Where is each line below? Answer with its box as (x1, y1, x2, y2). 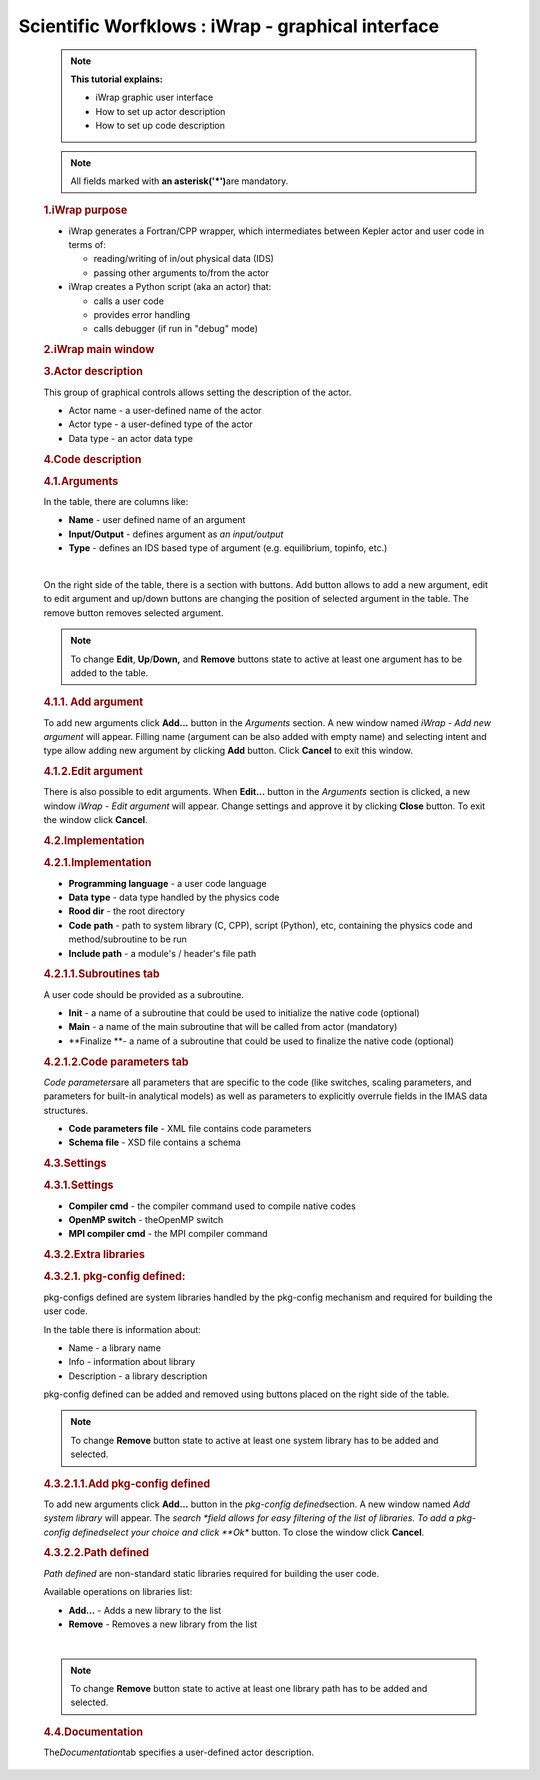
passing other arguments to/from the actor (93, 266, 270, 279)
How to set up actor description (95, 105, 226, 117)
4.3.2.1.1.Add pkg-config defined (43, 1476, 211, 1490)
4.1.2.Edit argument (43, 765, 144, 779)
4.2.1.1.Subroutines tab (43, 967, 160, 981)
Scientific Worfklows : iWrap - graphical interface (18, 15, 440, 37)
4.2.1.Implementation (43, 856, 152, 870)
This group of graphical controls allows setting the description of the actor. (43, 386, 352, 398)
